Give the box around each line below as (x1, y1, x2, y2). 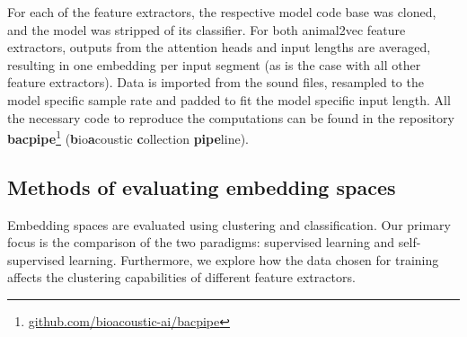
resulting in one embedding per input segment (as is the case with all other (7, 55, 421, 74)
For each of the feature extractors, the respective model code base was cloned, (7, 3, 436, 21)
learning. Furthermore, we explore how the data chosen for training (68, 250, 439, 269)
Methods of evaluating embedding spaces (7, 173, 396, 200)
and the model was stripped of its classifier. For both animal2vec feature (7, 20, 406, 39)
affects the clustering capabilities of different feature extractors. (7, 268, 356, 287)
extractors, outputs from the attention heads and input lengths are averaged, (7, 38, 431, 57)
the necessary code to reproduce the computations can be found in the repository (7, 108, 454, 127)
